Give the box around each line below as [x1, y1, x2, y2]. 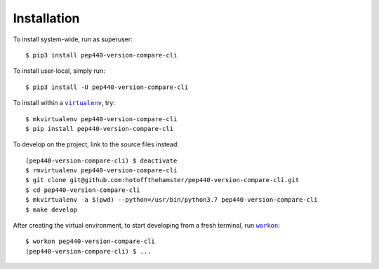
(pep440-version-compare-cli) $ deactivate [25, 156, 178, 165]
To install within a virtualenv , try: [13, 99, 115, 107]
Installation [13, 11, 80, 26]
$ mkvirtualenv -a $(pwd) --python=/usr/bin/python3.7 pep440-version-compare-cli [25, 196, 318, 204]
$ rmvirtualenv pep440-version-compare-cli [25, 167, 178, 174]
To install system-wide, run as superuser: [13, 35, 133, 43]
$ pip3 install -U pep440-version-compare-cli [25, 83, 189, 91]
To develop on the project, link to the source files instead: [13, 140, 179, 149]
